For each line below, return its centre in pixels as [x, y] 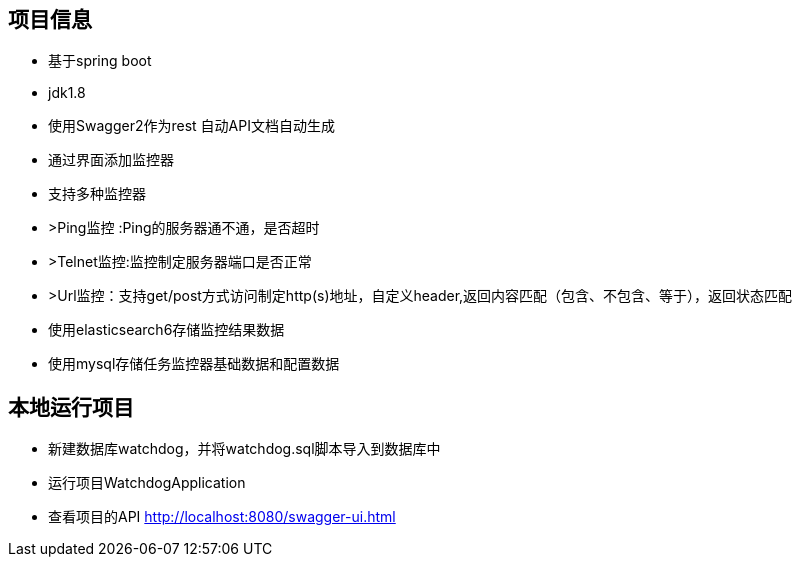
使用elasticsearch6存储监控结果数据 [166, 330]
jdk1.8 [67, 93]
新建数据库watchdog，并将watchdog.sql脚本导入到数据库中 [244, 449]
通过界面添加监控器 [111, 160]
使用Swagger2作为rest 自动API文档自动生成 [191, 126]
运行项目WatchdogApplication [147, 483]
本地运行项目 [71, 407]
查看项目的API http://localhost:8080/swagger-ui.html [222, 517]
